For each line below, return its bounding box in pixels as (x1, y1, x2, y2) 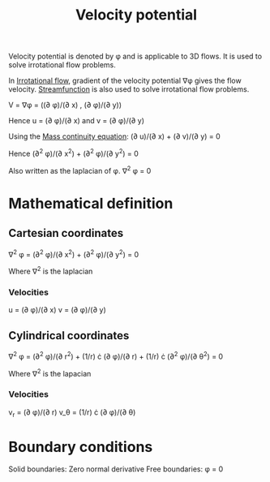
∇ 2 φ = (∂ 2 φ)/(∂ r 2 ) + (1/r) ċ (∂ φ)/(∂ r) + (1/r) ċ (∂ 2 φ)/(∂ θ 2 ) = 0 (8, 350, 224, 361)
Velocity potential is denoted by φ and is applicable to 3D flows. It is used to (8, 51, 262, 62)
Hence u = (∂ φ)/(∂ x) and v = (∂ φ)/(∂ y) (8, 116, 144, 126)
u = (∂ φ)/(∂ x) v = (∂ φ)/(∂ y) (8, 305, 107, 315)
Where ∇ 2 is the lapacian (8, 367, 92, 378)
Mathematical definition (8, 194, 174, 213)
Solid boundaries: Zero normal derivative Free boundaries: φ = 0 (8, 464, 224, 474)
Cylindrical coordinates (8, 329, 130, 342)
